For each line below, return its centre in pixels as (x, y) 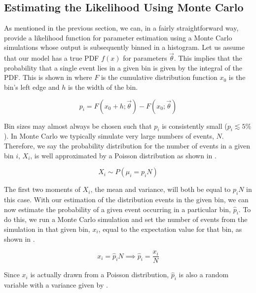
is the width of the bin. (103, 87)
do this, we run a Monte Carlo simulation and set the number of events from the (126, 219)
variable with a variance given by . (56, 284)
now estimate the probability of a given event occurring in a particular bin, (117, 209)
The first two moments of (42, 189)
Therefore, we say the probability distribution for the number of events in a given (127, 145)
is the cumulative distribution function (159, 77)
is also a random (204, 275)
